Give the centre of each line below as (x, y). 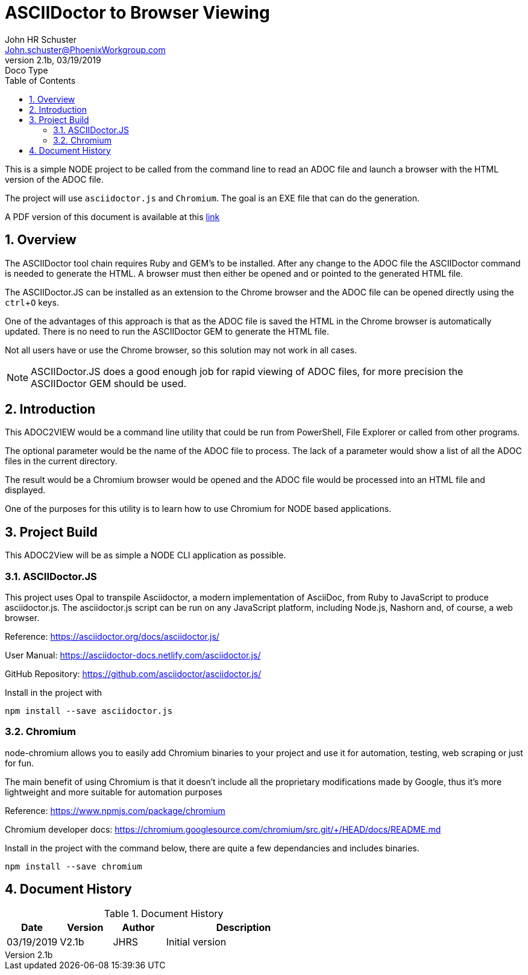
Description (244, 927)
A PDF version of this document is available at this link (112, 216)
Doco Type (27, 70)
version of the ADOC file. (54, 179)
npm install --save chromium (74, 866)
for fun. (20, 763)
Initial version (196, 942)
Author (138, 927)
